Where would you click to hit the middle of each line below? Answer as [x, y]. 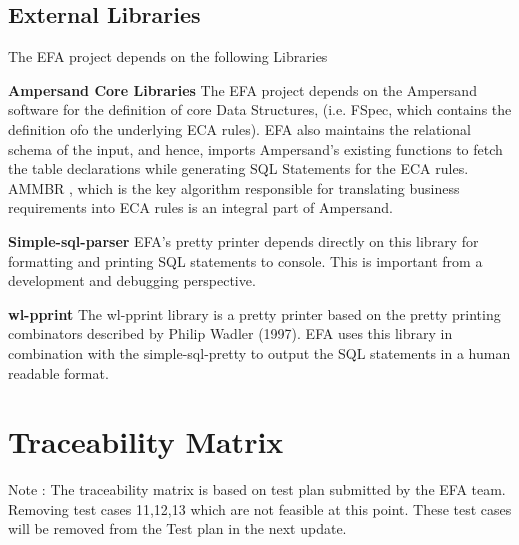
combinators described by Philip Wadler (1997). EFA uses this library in [230, 333]
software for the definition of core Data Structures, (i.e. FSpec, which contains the [260, 109]
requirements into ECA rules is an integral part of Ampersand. [200, 207]
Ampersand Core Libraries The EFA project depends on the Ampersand [242, 89]
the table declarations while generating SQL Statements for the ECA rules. [238, 168]
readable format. [58, 372]
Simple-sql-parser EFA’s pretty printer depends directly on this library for [243, 240]
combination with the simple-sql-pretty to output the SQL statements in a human [259, 352]
